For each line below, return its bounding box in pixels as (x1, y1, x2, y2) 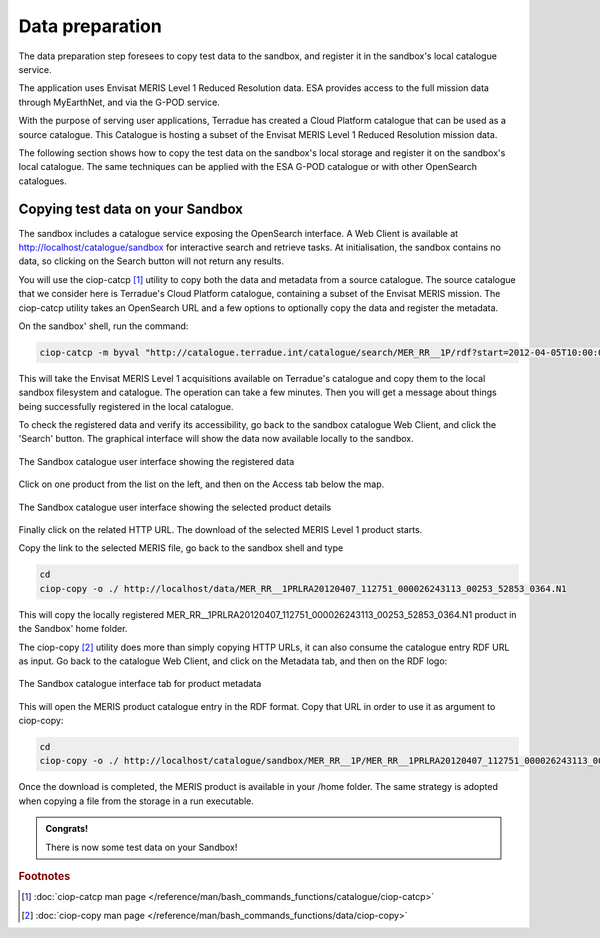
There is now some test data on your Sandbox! (45, 841, 238, 853)
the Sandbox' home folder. (18, 623, 128, 635)
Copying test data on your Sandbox (18, 201, 244, 218)
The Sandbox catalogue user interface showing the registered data (18, 455, 295, 467)
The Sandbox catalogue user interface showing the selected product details (18, 501, 332, 513)
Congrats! (45, 823, 89, 835)
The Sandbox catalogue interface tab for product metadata (18, 678, 262, 690)
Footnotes (18, 870, 71, 884)
